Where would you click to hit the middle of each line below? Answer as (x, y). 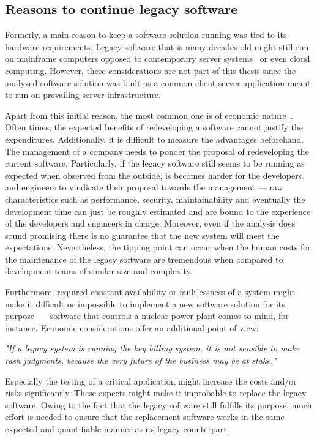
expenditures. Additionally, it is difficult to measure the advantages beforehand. (155, 139)
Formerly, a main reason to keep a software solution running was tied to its (146, 35)
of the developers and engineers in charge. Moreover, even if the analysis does (150, 223)
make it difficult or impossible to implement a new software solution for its (145, 303)
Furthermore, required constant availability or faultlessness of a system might (150, 292)
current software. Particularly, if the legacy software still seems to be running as (155, 163)
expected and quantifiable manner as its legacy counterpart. (117, 429)
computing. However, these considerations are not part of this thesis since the (151, 70)
